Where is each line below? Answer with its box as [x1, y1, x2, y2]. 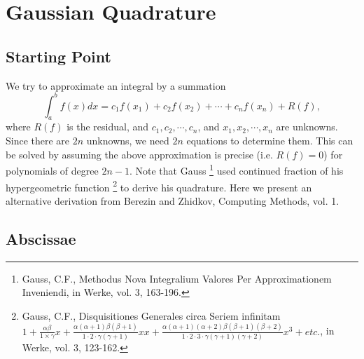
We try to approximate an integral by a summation [6, 78, 226, 93]
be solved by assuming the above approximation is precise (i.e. [6, 147, 273, 161]
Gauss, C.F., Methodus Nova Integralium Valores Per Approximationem [22, 271, 332, 285]
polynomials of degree [6, 163, 99, 177]
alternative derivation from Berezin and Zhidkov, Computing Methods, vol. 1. [6, 193, 339, 208]
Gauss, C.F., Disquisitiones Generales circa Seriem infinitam [22, 308, 281, 323]
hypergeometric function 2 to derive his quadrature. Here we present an [6, 177, 312, 194]
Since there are [6, 133, 70, 148]
